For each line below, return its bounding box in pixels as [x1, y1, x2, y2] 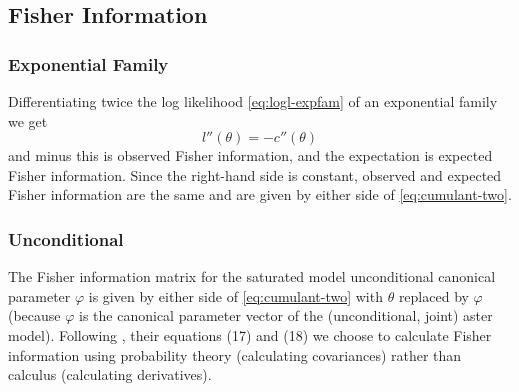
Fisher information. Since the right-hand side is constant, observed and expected [8, 164, 502, 185]
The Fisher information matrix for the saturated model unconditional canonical [8, 266, 496, 287]
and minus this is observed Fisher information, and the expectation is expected [8, 145, 493, 166]
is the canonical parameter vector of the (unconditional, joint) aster [79, 305, 493, 326]
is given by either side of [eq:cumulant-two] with [88, 285, 383, 306]
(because [8, 305, 61, 326]
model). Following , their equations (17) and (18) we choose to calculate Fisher [8, 324, 492, 345]
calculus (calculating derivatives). [8, 364, 212, 385]
